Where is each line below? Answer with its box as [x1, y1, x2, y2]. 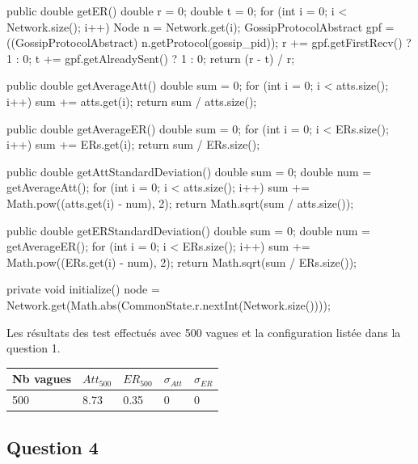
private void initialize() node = [6, 281, 160, 297]
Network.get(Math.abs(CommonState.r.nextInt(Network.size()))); [6, 296, 331, 313]
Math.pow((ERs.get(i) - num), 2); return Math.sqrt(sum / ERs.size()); [6, 253, 357, 270]
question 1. [6, 340, 61, 356]
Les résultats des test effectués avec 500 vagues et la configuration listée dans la [6, 323, 401, 340]
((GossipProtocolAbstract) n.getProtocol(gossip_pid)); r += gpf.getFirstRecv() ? [6, 34, 412, 51]
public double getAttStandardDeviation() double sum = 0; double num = [6, 162, 372, 179]
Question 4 [6, 434, 99, 459]
